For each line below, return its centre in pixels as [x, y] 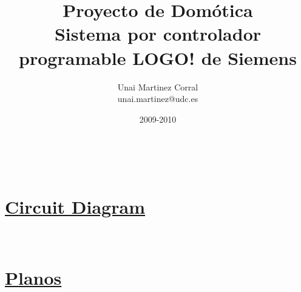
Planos [33, 277]
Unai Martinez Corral [158, 87]
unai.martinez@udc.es [158, 99]
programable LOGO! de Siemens [158, 57]
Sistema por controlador [158, 34]
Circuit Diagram [75, 207]
